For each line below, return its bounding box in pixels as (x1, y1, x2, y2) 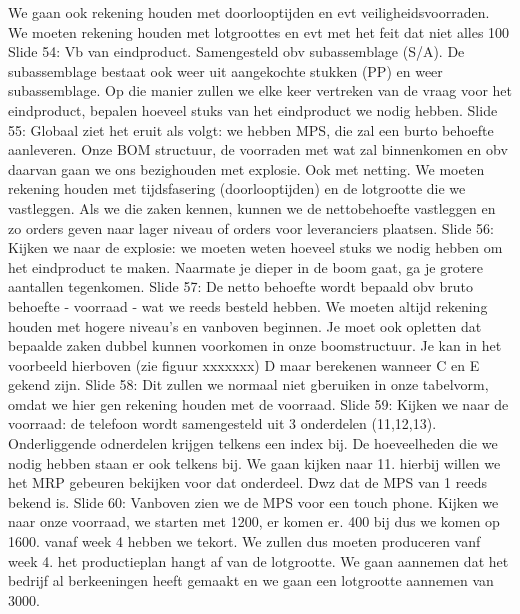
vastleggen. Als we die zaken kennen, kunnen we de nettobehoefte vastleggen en (8, 197, 496, 218)
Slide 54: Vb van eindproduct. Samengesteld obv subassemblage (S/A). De (8, 41, 465, 62)
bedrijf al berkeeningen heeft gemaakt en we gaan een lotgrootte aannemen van (8, 570, 494, 591)
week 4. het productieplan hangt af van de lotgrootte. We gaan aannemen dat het (8, 550, 509, 571)
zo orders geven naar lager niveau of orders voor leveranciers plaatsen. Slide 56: (8, 217, 494, 238)
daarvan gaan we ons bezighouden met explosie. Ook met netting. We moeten (8, 158, 485, 179)
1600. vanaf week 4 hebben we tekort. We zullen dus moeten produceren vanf (8, 531, 481, 552)
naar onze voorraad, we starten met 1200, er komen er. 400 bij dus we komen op (8, 511, 500, 532)
